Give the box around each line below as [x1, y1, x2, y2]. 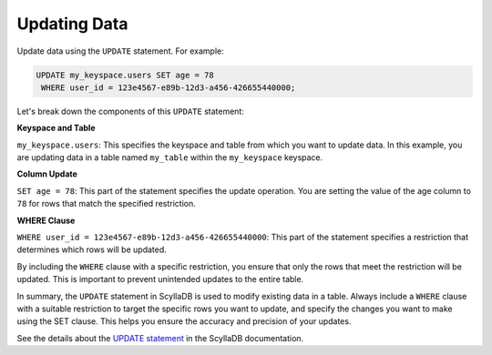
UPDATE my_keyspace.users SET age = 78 [36, 69, 214, 80]
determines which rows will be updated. [16, 244, 168, 255]
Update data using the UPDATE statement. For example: [16, 46, 225, 56]
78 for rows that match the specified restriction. [16, 198, 196, 209]
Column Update [16, 168, 77, 179]
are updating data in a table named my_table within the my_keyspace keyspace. [16, 152, 323, 163]
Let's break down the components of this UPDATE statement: [16, 106, 245, 117]
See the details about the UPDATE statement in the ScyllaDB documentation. [16, 332, 304, 343]
